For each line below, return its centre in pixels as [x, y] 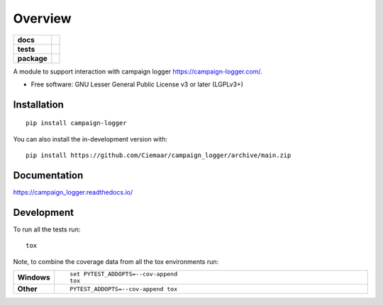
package [32, 58]
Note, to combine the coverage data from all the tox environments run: [116, 261]
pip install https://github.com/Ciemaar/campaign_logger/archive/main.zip [159, 155]
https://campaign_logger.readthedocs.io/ [73, 192]
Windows [34, 277]
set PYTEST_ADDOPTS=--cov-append [123, 274]
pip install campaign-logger [76, 123]
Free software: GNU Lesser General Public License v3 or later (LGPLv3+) [137, 84]
